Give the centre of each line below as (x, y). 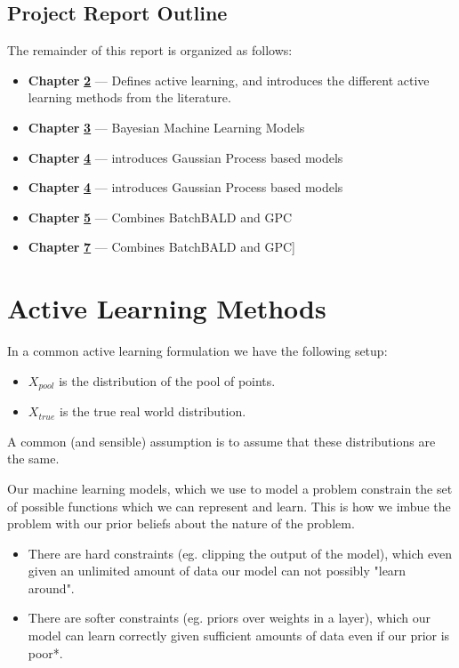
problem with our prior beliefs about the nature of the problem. (181, 523)
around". (51, 588)
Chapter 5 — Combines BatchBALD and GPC (160, 217)
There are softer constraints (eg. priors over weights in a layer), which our (229, 618)
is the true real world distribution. (153, 411)
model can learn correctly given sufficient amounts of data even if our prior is (239, 636)
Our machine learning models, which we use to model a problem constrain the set (230, 488)
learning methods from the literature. (129, 97)
